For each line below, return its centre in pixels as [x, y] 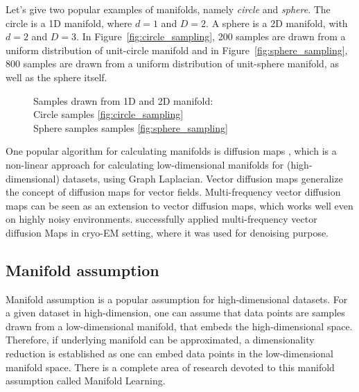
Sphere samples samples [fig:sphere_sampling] [131, 127]
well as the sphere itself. [56, 77]
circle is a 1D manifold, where [69, 23]
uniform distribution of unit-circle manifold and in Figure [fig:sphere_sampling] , [177, 50]
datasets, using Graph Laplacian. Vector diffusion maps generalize [203, 178]
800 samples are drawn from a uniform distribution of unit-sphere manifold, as [172, 63]
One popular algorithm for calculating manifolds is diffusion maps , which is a [171, 151]
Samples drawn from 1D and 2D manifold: [123, 100]
